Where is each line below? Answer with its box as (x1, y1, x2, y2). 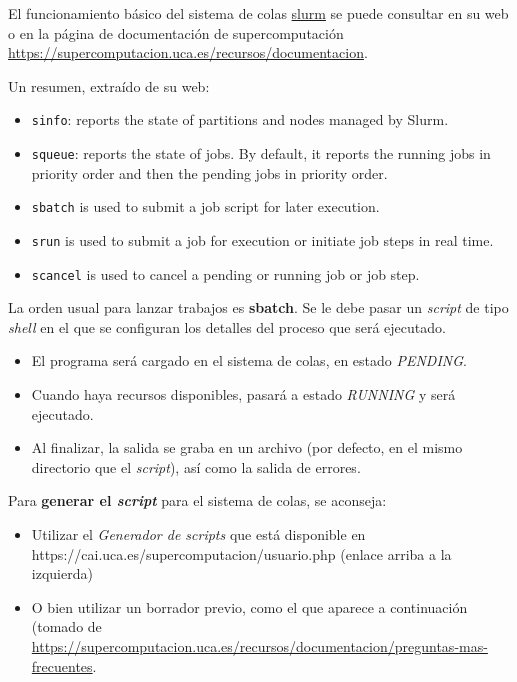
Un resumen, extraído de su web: (8, 75, 210, 96)
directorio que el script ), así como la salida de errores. (31, 456, 361, 477)
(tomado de (31, 616, 102, 637)
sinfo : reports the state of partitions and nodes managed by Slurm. (31, 109, 449, 130)
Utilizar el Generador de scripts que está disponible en (31, 524, 366, 544)
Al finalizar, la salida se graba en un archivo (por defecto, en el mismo (31, 437, 463, 458)
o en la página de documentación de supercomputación (8, 22, 344, 43)
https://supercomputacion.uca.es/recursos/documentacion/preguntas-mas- (31, 635, 488, 656)
